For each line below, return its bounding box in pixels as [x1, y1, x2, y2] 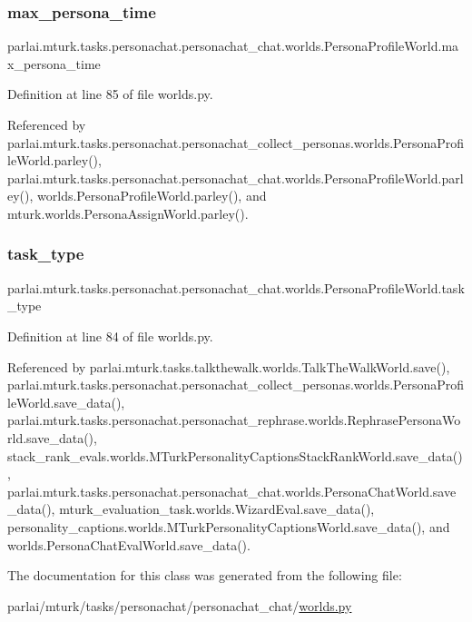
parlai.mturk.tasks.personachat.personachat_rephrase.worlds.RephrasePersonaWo [7, 410, 461, 429]
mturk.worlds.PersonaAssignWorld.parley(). [7, 203, 249, 222]
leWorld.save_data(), [7, 392, 125, 411]
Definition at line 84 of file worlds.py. [7, 326, 213, 345]
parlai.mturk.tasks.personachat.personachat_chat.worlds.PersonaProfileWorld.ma [7, 36, 459, 55]
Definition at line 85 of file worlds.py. [7, 84, 213, 104]
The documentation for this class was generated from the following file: [7, 566, 402, 585]
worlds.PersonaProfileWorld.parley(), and [37, 186, 267, 205]
